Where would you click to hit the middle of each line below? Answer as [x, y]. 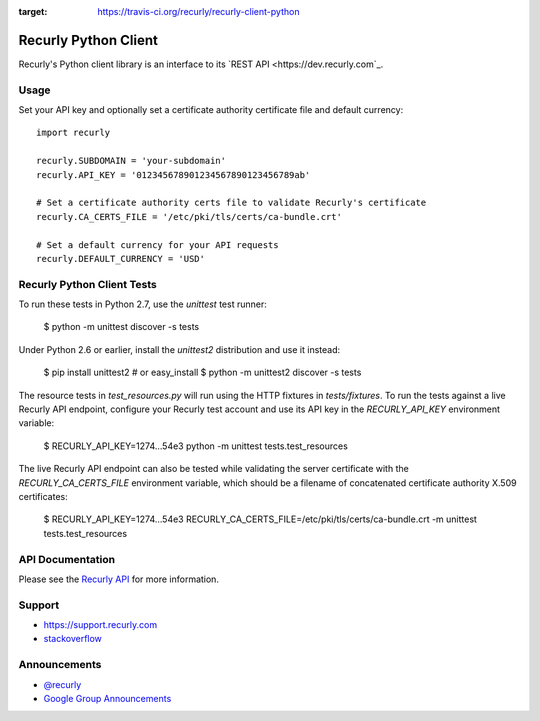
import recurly [73, 133]
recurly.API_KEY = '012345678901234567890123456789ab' [173, 174]
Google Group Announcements [107, 698]
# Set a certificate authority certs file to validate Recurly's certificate [231, 203]
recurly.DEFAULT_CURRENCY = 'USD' [120, 258]
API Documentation [67, 559]
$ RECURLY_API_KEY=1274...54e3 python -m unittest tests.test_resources [196, 446]
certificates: [43, 496]
